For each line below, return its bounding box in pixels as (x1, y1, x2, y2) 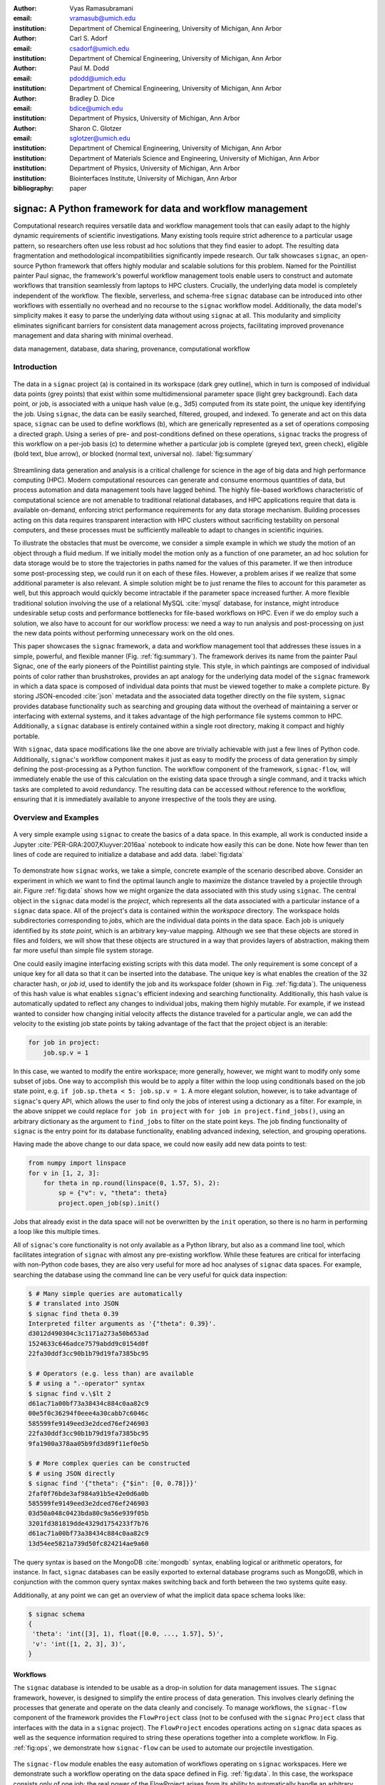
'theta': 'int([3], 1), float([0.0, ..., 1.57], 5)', (32, 1630, 224, 1638)
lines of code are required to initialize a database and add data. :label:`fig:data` (13, 850, 245, 858)
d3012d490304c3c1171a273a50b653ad (28, 1329, 149, 1338)
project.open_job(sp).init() (58, 1199, 160, 1207)
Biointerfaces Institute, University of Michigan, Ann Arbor (69, 174, 237, 182)
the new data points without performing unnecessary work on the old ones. (13, 628, 235, 637)
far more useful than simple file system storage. (13, 946, 154, 955)
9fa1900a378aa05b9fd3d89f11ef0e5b (28, 1439, 149, 1447)
